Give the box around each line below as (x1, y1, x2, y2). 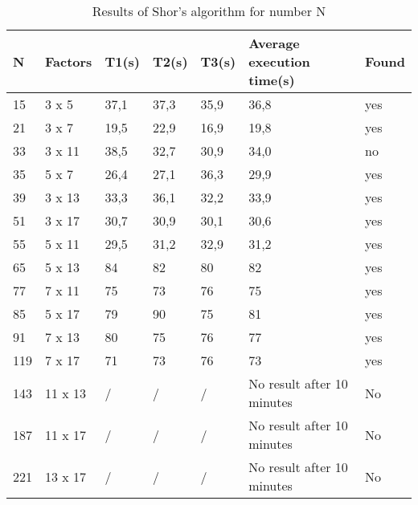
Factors (45, 52, 92, 71)
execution (248, 52, 310, 71)
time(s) (248, 71, 295, 89)
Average (248, 34, 300, 52)
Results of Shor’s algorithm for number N (92, 2, 326, 20)
